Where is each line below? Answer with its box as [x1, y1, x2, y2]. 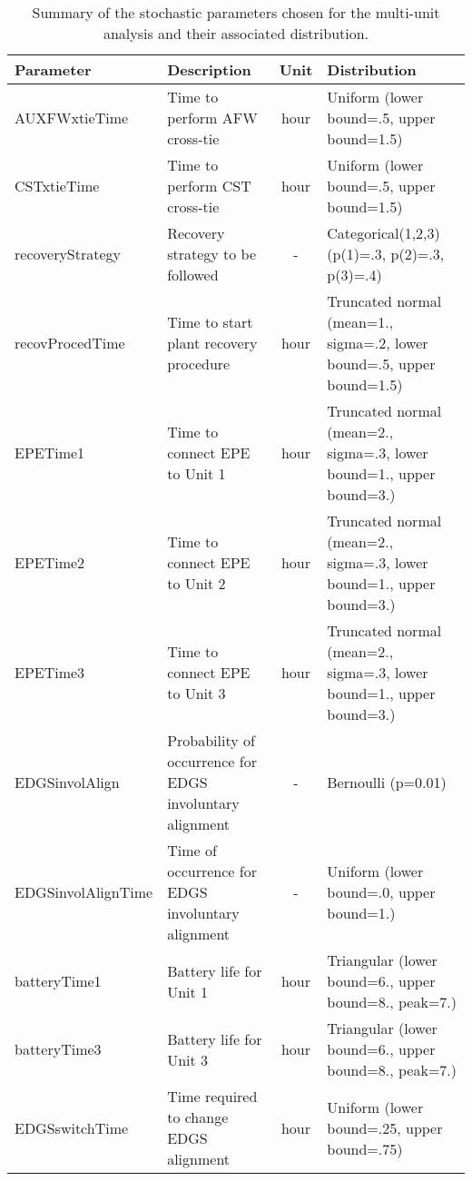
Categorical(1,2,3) [327, 222, 440, 243]
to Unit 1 [167, 463, 226, 484]
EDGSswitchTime [15, 1117, 129, 1138]
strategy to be [167, 243, 257, 264]
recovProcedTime [15, 332, 125, 353]
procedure [167, 353, 231, 374]
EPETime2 [15, 552, 85, 573]
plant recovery [167, 332, 258, 353]
